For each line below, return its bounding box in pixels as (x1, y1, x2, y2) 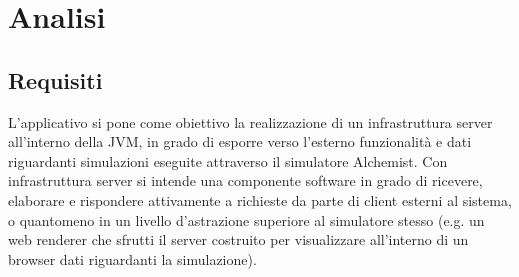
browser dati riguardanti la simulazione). (8, 248, 257, 269)
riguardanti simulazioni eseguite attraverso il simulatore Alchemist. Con (8, 150, 448, 171)
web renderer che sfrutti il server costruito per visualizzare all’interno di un (8, 229, 469, 250)
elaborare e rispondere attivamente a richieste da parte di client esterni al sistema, (8, 189, 512, 210)
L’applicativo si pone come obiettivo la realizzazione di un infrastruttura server (8, 111, 493, 132)
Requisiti (8, 64, 103, 95)
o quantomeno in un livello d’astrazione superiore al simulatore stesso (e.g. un (8, 209, 485, 230)
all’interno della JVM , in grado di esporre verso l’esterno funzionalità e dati (8, 131, 472, 152)
